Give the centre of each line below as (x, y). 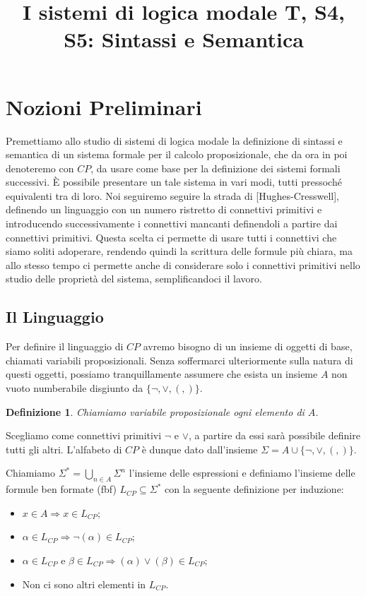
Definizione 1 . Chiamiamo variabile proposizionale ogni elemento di (155, 411)
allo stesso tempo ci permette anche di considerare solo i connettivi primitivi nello (183, 264)
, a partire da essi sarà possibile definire (274, 435)
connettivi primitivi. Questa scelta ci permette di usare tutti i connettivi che (171, 237)
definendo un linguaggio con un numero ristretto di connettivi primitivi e (164, 209)
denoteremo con (40, 168)
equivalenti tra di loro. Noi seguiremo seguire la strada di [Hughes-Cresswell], (173, 195)
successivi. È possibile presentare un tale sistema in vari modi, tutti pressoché (174, 182)
